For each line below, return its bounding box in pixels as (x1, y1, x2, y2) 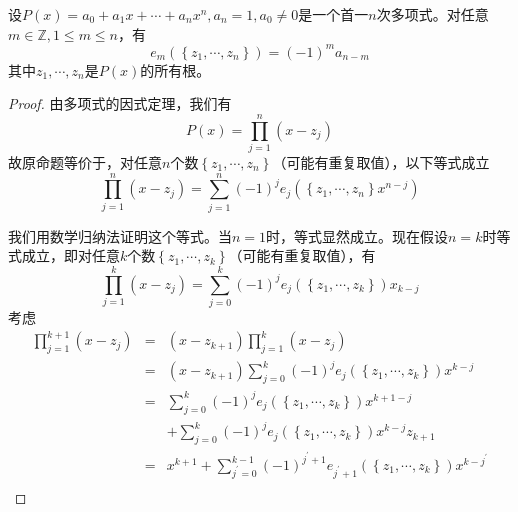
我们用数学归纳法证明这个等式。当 (8, 225, 232, 246)
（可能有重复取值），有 (228, 245, 376, 266)
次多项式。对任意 (376, 4, 489, 24)
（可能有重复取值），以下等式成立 (272, 152, 490, 172)
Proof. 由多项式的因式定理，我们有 (8, 93, 232, 114)
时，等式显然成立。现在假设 (266, 225, 449, 246)
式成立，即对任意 (8, 245, 120, 266)
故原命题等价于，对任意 (8, 152, 162, 172)
